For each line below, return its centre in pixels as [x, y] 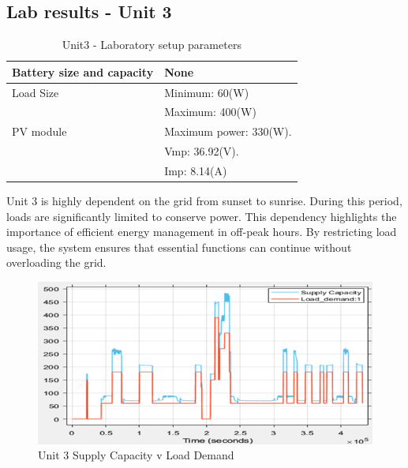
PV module [39, 131]
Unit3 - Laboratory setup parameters [152, 45]
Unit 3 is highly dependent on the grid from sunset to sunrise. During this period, [204, 201]
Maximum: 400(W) [210, 112]
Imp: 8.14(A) [196, 171]
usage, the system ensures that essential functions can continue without [179, 247]
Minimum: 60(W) [207, 92]
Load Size [36, 92]
